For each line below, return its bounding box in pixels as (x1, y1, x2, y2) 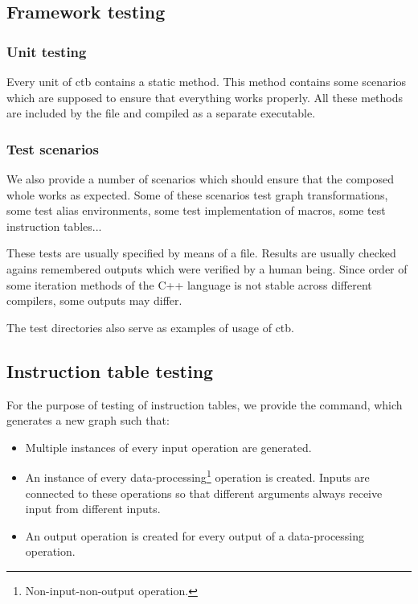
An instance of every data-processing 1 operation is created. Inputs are (25, 466, 370, 485)
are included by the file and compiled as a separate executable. (6, 105, 316, 121)
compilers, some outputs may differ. (6, 292, 182, 309)
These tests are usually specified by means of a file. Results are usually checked (6, 244, 396, 261)
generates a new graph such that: (6, 412, 170, 429)
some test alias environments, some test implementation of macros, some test (6, 202, 386, 219)
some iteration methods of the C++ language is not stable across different (6, 276, 372, 293)
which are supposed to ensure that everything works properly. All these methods (6, 88, 404, 105)
